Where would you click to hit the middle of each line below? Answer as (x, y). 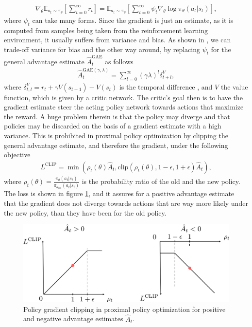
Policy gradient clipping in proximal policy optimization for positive (125, 309)
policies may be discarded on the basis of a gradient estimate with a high (113, 126)
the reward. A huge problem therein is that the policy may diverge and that (117, 116)
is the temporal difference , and (166, 86)
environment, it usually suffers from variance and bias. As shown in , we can (118, 40)
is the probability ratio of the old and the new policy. (161, 181)
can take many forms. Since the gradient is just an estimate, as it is (133, 20)
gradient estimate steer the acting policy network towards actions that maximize (124, 107)
